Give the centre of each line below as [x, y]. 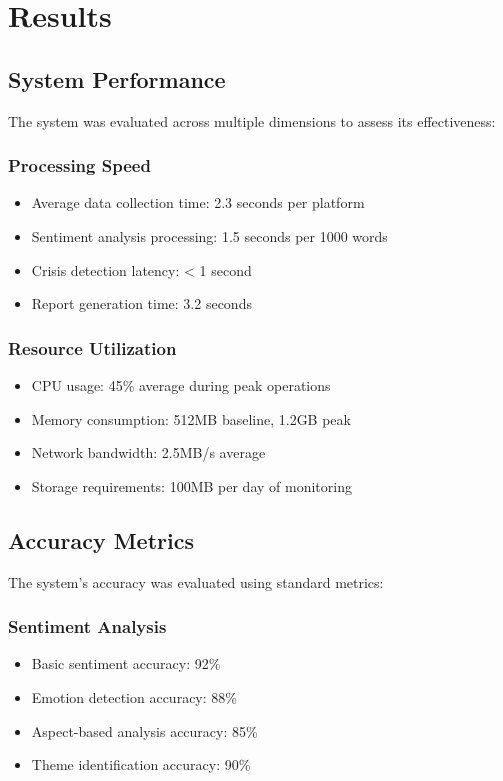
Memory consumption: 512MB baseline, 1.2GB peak [191, 418]
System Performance [117, 78]
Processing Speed [79, 165]
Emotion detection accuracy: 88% [134, 696]
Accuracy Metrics [101, 539]
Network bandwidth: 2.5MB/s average [148, 452]
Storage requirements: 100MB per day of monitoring [191, 485]
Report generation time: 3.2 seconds [141, 303]
